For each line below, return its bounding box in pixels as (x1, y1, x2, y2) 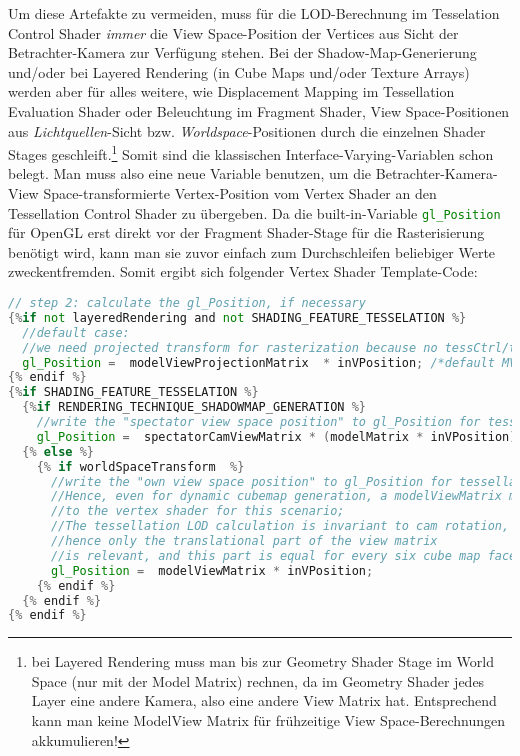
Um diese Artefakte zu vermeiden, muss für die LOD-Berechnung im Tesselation (8, 3, 500, 23)
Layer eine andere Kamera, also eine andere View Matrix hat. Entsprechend (31, 690, 497, 711)
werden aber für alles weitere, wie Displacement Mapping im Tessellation (8, 81, 455, 102)
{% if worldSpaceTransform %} (36, 459, 245, 474)
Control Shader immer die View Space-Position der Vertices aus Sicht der (8, 22, 459, 43)
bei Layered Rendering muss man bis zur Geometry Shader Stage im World (31, 651, 494, 672)
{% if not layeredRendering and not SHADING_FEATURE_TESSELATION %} (8, 310, 467, 325)
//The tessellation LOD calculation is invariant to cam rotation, (50, 519, 510, 534)
